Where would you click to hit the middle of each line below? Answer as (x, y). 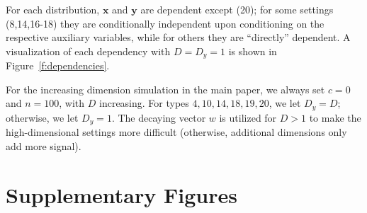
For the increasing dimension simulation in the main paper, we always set (165, 89)
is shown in (253, 51)
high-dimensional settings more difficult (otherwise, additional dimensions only (176, 132)
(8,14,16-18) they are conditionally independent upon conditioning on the (165, 23)
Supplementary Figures (122, 194)
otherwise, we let (42, 117)
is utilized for (248, 117)
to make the (335, 117)
